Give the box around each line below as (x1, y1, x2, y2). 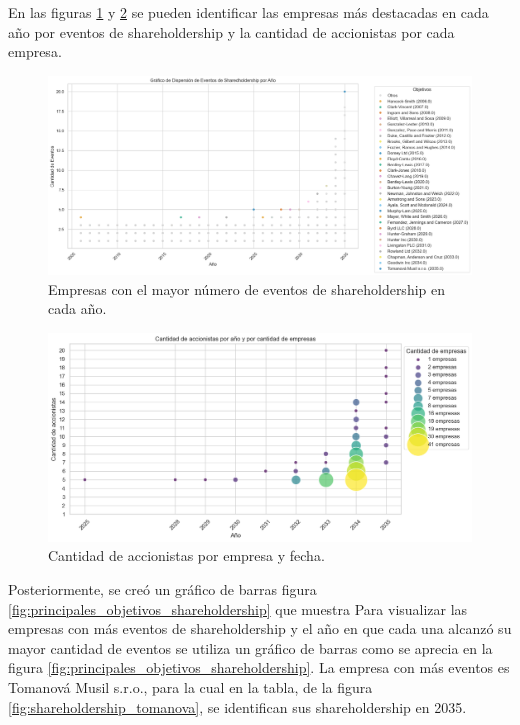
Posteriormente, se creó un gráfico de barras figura (8, 579, 317, 599)
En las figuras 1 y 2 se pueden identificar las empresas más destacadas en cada (8, 2, 489, 22)
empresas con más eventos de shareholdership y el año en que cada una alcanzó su (8, 618, 512, 639)
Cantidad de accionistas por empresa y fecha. (48, 545, 325, 566)
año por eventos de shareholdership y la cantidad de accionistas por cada (8, 21, 455, 42)
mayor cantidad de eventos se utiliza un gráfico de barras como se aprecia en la (8, 637, 493, 658)
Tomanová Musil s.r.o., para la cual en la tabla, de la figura (8, 676, 373, 697)
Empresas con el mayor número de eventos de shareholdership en (48, 278, 446, 299)
